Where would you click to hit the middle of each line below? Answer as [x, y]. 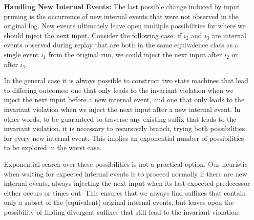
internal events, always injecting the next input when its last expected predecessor [127, 183]
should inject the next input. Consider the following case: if [93, 35]
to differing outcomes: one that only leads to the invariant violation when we [119, 90]
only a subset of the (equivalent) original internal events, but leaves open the [119, 202]
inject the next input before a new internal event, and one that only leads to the [124, 99]
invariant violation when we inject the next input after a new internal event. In [122, 109]
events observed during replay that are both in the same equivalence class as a [121, 45]
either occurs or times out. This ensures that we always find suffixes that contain [125, 192]
